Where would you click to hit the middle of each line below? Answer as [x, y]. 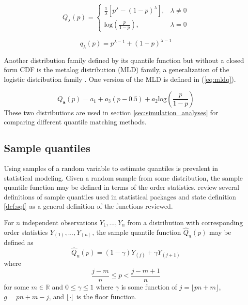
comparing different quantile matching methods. [75, 122]
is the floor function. [107, 296]
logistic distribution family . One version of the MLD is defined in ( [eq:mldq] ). [120, 79]
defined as [19, 242]
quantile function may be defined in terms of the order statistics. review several [122, 187]
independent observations [60, 222]
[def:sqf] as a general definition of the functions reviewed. [88, 206]
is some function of [149, 286]
